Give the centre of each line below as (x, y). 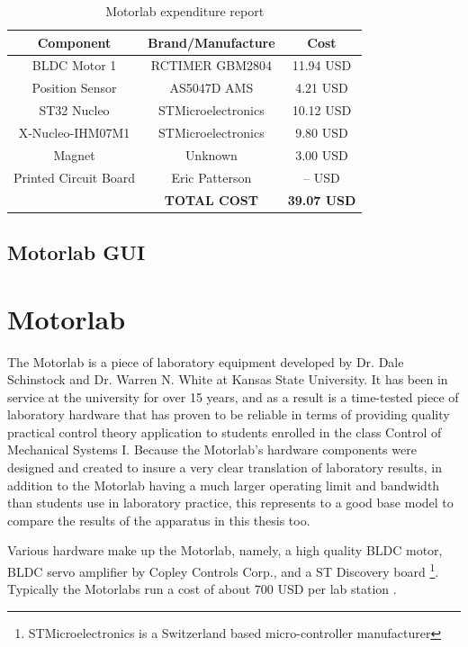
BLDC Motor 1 (74, 65)
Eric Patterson (211, 177)
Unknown (211, 154)
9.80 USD (322, 132)
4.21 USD (322, 88)
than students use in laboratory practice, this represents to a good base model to (230, 503)
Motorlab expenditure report (185, 11)
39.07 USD (322, 199)
